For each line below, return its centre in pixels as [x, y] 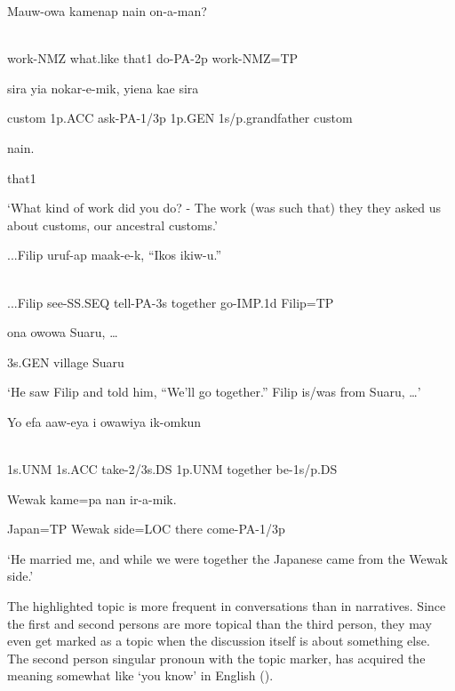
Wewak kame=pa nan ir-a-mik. [92, 498]
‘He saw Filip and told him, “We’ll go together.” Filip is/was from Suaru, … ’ [214, 392]
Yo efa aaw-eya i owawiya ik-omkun [104, 421]
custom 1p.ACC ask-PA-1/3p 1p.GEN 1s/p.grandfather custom [180, 118]
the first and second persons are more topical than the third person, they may [220, 623]
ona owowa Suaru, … [63, 332]
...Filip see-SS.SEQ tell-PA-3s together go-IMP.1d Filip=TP [171, 302]
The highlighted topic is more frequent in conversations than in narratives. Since [227, 606]
